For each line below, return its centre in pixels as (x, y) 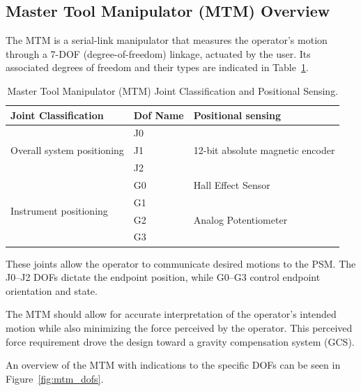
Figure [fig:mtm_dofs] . (55, 378)
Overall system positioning (67, 150)
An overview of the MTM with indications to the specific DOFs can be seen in (173, 365)
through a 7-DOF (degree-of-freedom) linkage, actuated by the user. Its (158, 53)
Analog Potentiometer (240, 219)
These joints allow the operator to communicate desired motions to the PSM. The (181, 263)
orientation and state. (52, 290)
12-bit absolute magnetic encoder (264, 150)
